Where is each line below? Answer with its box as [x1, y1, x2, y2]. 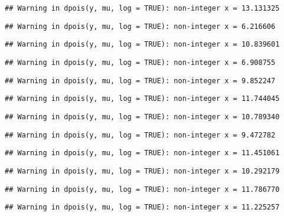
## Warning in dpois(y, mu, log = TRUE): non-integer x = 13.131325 [5, 4, 280, 12]
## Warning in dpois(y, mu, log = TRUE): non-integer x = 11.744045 [5, 94, 280, 103]
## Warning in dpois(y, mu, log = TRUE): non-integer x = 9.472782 [5, 130, 276, 139]
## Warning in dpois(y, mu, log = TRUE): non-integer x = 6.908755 [5, 58, 276, 67]
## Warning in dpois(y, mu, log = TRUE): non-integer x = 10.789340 [5, 112, 280, 121]
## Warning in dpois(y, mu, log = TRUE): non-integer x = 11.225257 [5, 203, 280, 212]
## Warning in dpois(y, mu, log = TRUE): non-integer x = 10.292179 [5, 166, 280, 175]
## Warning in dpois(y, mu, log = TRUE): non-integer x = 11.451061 [5, 149, 280, 158]
